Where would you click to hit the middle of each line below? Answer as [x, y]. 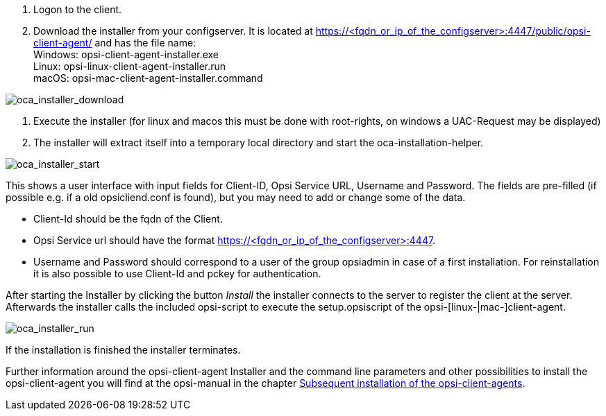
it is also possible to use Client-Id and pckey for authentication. [177, 274]
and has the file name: [145, 43]
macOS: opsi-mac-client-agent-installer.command [148, 78]
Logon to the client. [78, 9]
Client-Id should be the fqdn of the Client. [128, 219]
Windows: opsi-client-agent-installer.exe [126, 54]
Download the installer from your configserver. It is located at [173, 31]
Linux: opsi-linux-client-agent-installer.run [130, 66]
